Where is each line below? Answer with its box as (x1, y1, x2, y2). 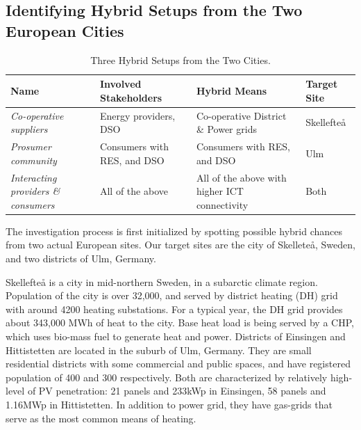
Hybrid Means (196, 83, 267, 97)
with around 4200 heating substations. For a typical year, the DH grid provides (6, 301, 343, 316)
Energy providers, (99, 108, 176, 122)
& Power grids (196, 122, 257, 136)
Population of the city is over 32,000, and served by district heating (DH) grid (6, 288, 338, 303)
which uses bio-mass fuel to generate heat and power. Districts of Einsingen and (6, 328, 346, 343)
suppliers (10, 122, 48, 136)
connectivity (196, 197, 249, 212)
